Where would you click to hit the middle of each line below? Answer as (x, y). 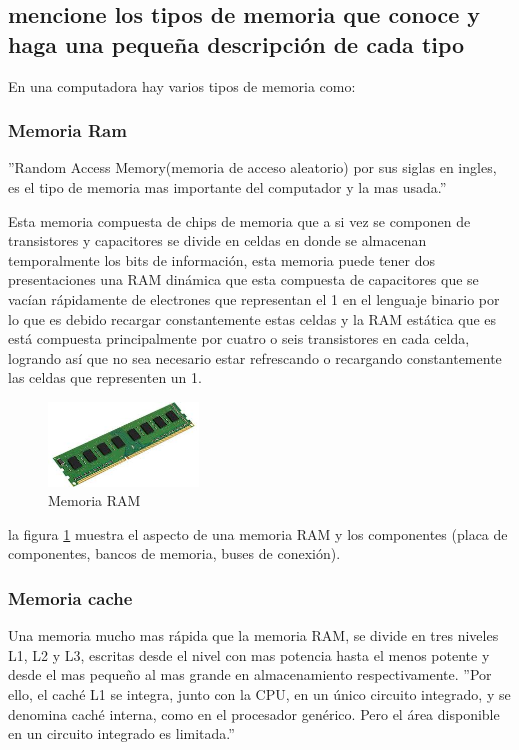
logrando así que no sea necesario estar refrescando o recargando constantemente (255, 357)
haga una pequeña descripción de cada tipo (236, 43)
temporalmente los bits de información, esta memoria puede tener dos (222, 259)
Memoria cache (70, 597)
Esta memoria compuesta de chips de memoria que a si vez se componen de (239, 220)
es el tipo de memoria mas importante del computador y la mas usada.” (227, 187)
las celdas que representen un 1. (105, 377)
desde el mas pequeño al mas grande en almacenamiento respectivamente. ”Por (250, 674)
